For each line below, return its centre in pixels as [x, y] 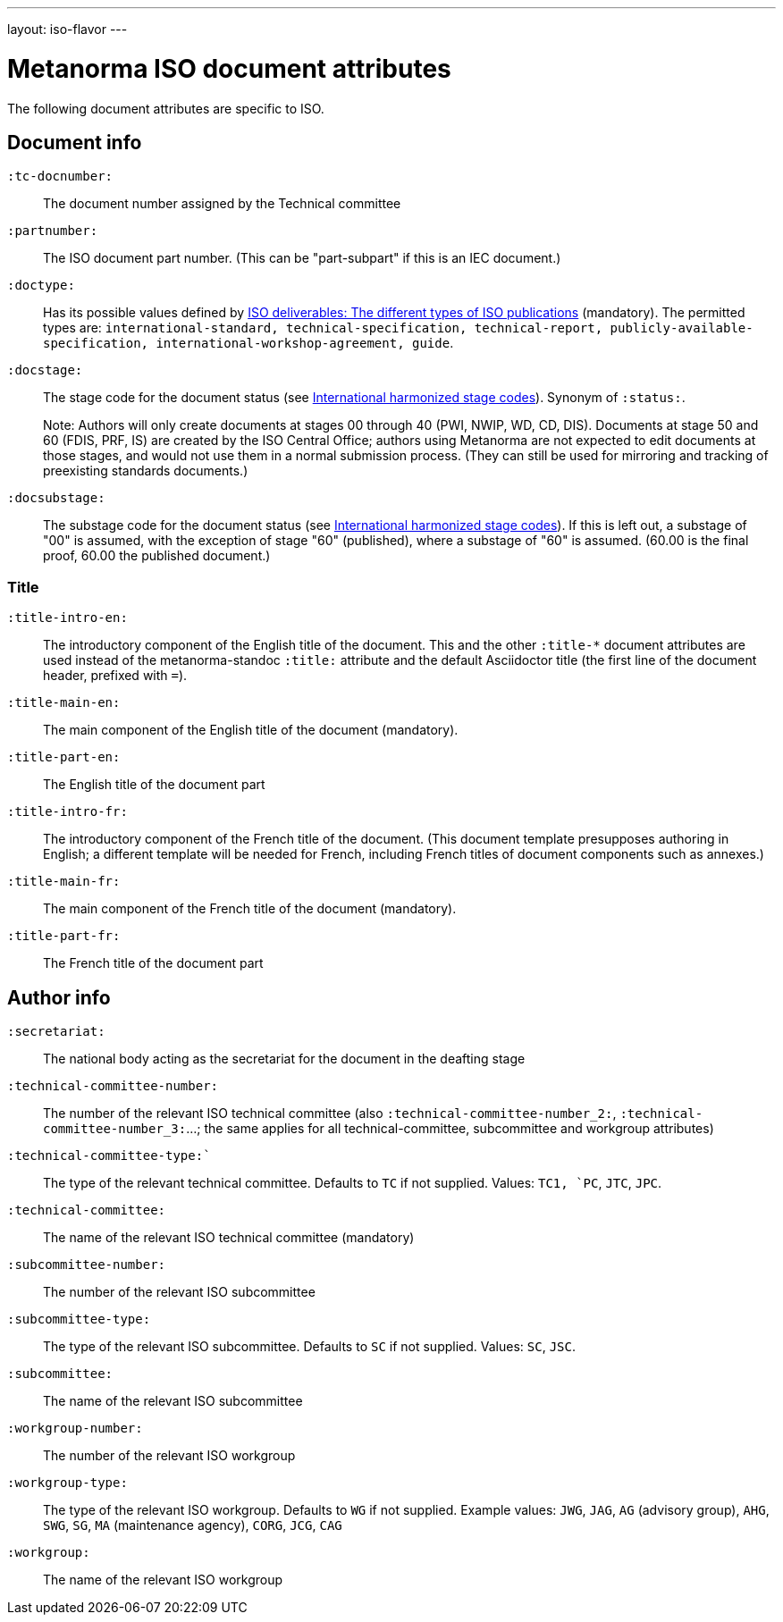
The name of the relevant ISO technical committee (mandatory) [229, 1237]
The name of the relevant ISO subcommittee [173, 1400]
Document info [75, 142]
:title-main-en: [64, 703]
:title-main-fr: [64, 882]
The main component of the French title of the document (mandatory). [250, 909]
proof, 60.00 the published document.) [157, 556]
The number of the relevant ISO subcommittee [179, 1291]
